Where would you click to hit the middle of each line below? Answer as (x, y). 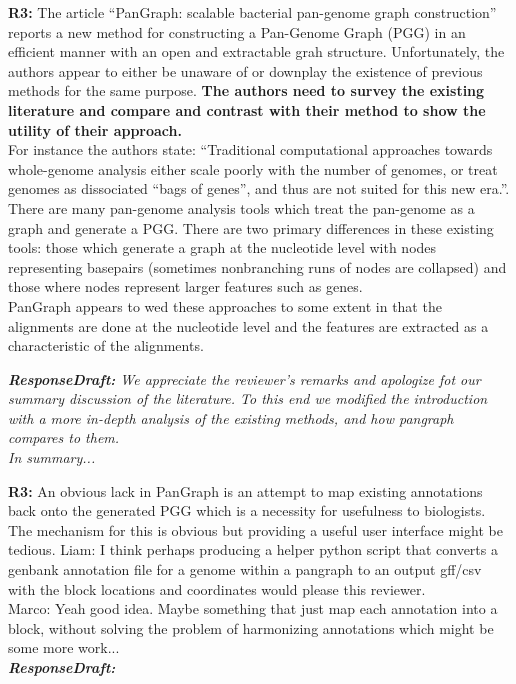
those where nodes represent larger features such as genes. (185, 286)
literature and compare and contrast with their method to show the (247, 109)
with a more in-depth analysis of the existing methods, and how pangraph (231, 417)
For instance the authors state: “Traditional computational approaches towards (250, 149)
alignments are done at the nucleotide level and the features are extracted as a (248, 325)
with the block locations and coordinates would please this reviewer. (217, 588)
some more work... (64, 647)
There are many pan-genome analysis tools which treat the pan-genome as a (241, 207)
